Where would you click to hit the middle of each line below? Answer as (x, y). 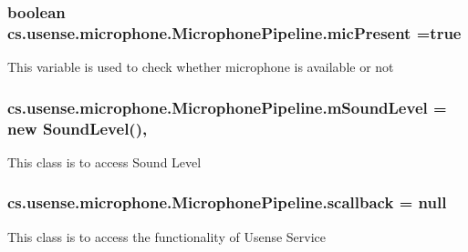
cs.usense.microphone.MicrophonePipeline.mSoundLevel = (227, 107)
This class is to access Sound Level (104, 161)
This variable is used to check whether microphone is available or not (201, 67)
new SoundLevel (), (78, 128)
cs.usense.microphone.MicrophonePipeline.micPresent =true (234, 32)
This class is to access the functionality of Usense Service (167, 236)
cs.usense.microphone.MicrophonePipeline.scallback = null (227, 202)
